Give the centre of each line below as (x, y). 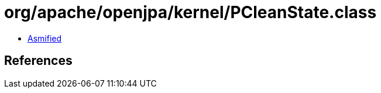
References (38, 61)
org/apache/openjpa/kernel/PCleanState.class (190, 12)
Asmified (45, 38)
